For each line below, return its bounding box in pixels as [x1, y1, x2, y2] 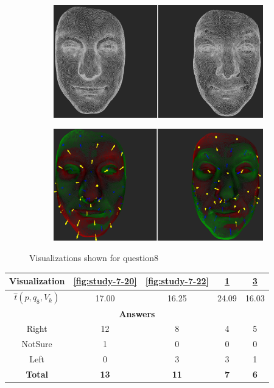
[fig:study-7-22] [145, 275, 209, 287]
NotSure [21, 337, 52, 350]
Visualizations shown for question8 [29, 251, 158, 264]
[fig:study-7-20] [73, 275, 137, 287]
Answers [119, 307, 155, 320]
